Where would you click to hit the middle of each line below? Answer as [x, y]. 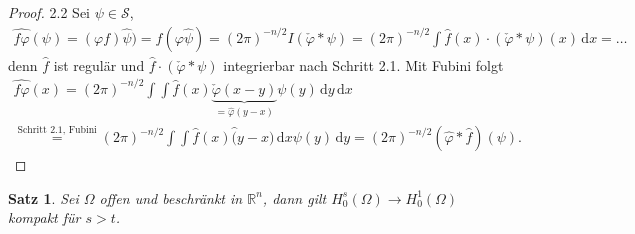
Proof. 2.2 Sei [49, 12]
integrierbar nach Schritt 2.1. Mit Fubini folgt [363, 64]
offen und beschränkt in [171, 197]
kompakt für [44, 217]
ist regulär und [99, 64]
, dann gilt [294, 197]
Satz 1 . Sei [43, 197]
